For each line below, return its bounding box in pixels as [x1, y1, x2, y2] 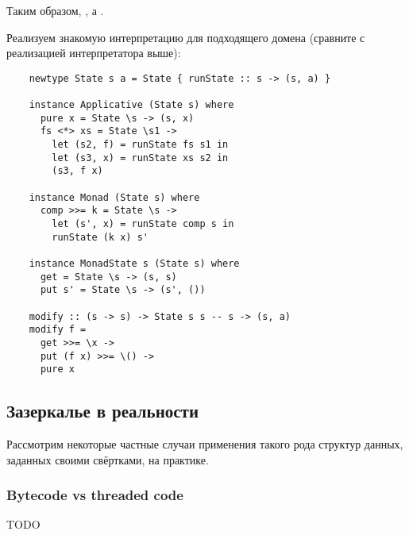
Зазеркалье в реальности [6, 398, 199, 423]
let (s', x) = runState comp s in [52, 218, 234, 229]
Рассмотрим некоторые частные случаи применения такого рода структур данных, [6, 436, 403, 452]
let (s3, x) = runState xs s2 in [52, 152, 229, 164]
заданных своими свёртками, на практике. [6, 451, 209, 468]
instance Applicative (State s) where [29, 99, 234, 111]
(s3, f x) [52, 165, 103, 177]
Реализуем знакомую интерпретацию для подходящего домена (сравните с [6, 29, 365, 45]
